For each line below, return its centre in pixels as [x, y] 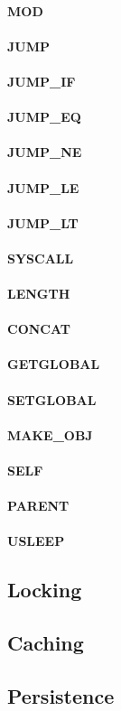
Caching [46, 643]
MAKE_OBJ [50, 434]
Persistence [61, 695]
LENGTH [39, 294]
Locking [45, 590]
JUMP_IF [42, 81]
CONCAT [39, 329]
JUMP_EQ [44, 117]
